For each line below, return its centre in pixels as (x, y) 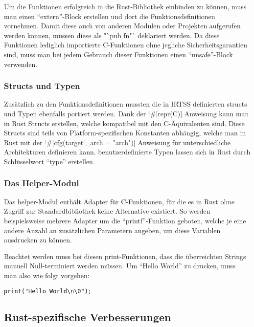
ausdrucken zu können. (38, 240)
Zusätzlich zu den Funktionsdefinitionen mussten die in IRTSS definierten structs (126, 104)
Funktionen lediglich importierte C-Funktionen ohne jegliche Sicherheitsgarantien (126, 45)
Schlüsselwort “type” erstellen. (49, 161)
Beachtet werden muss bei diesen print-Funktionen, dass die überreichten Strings (125, 256)
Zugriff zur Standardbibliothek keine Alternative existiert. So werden (107, 211)
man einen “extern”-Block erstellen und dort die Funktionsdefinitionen (110, 16)
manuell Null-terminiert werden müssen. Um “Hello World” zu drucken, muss (120, 266)
